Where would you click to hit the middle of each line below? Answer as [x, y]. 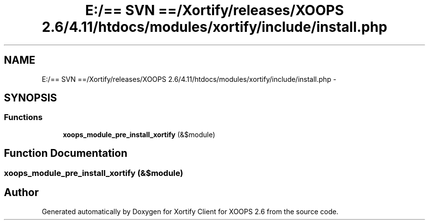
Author [21, 193]
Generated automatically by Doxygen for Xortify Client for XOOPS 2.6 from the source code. [190, 211]
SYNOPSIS [31, 98]
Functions [23, 117]
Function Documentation [66, 153]
